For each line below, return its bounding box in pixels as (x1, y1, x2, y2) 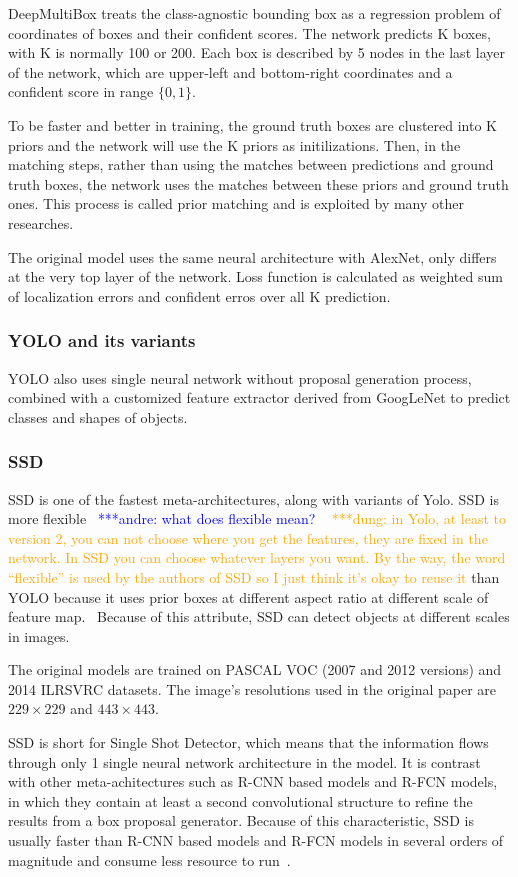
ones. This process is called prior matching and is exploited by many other (8, 193, 464, 214)
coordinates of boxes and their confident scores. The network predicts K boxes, (8, 22, 491, 43)
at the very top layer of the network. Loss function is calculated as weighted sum (8, 266, 503, 287)
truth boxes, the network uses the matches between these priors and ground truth (8, 173, 509, 194)
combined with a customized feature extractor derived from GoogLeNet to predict (8, 387, 511, 408)
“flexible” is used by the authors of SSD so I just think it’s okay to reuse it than (8, 566, 500, 587)
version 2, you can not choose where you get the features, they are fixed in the (8, 527, 488, 548)
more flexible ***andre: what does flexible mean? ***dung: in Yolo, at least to (8, 508, 507, 529)
